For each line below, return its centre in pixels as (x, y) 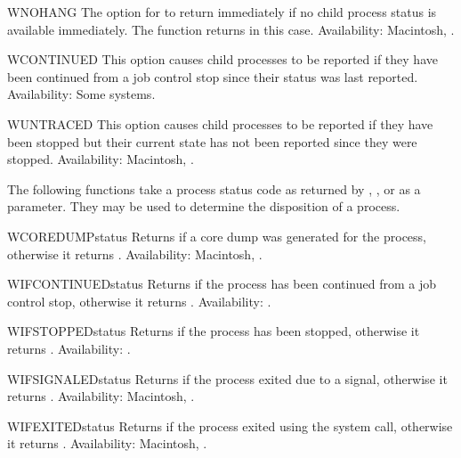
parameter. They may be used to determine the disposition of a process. (204, 206)
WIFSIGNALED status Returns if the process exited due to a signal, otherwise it (227, 378)
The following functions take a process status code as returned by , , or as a (214, 188)
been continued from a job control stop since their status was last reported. (213, 76)
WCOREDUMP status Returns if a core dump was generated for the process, (217, 236)
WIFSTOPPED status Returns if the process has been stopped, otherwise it (214, 331)
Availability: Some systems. (81, 94)
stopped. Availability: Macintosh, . (101, 159)
